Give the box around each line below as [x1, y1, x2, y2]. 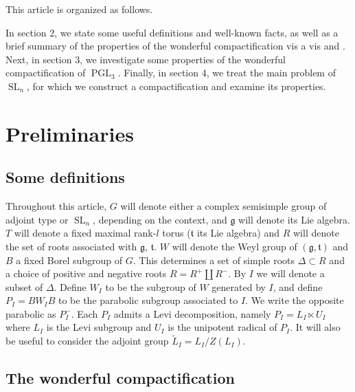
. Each [71, 306, 98, 320]
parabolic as [5, 306, 56, 320]
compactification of [5, 65, 86, 80]
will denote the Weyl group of [172, 239, 297, 253]
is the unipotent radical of [168, 320, 277, 334]
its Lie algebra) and [196, 226, 280, 240]
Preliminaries [5, 119, 134, 147]
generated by [211, 279, 266, 294]
